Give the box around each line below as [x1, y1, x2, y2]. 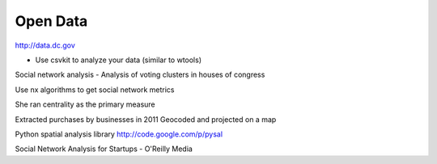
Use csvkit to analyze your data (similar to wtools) [35, 55, 202, 65]
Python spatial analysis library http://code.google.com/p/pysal [15, 129, 223, 139]
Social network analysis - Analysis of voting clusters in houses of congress [15, 69, 265, 80]
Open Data [15, 12, 88, 30]
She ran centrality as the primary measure [15, 99, 155, 109]
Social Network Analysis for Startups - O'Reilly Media [15, 144, 193, 153]
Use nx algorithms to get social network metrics [15, 85, 175, 95]
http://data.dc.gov [15, 40, 76, 50]
